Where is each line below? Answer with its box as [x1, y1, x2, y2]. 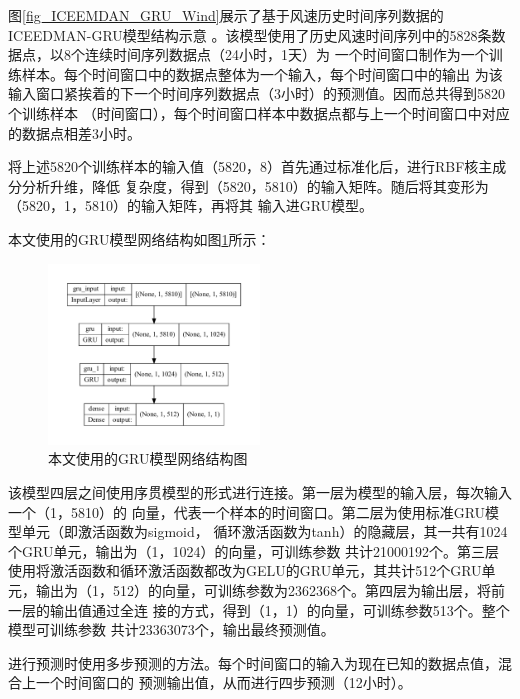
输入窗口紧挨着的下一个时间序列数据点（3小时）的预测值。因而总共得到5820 [8, 83, 505, 104]
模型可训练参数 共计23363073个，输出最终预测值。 [8, 619, 335, 640]
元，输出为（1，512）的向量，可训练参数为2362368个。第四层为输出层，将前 [8, 580, 505, 601]
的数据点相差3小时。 [8, 122, 141, 143]
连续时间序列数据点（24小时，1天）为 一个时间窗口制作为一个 [84, 44, 489, 65]
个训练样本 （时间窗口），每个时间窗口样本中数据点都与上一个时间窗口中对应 [8, 102, 510, 123]
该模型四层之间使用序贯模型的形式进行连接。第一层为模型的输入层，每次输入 [8, 482, 512, 503]
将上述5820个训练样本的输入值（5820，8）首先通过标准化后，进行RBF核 [8, 156, 479, 177]
